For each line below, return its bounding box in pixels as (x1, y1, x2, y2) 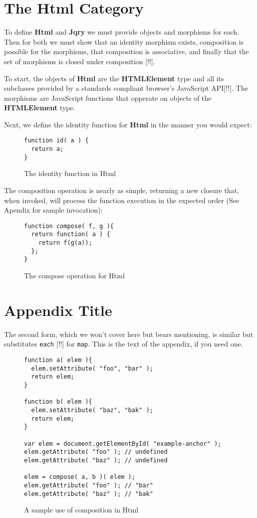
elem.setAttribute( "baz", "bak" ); (31, 407, 153, 414)
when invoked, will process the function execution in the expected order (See (4, 195, 239, 205)
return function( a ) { (31, 231, 110, 238)
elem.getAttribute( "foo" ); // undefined (24, 448, 168, 456)
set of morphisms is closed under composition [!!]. (4, 56, 155, 66)
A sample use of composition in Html (24, 504, 139, 515)
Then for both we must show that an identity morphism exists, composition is (4, 36, 244, 47)
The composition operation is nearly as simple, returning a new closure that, (4, 185, 239, 196)
